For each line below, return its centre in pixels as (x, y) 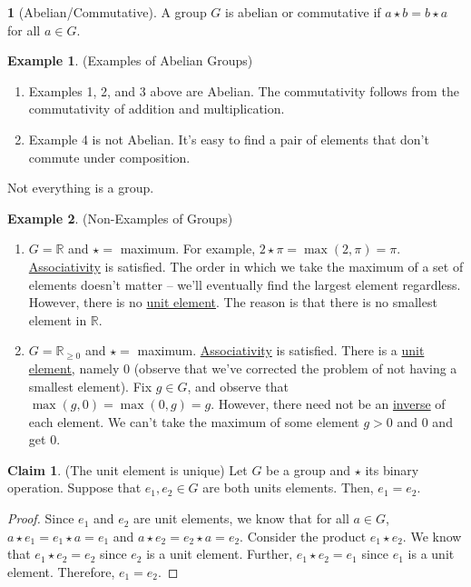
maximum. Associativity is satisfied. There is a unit (281, 350)
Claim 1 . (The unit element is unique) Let (128, 469)
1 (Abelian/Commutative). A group (107, 12)
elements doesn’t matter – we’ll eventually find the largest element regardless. (245, 284)
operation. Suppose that (74, 488)
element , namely (74, 368)
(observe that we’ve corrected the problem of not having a (295, 368)
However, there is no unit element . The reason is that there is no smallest (233, 302)
